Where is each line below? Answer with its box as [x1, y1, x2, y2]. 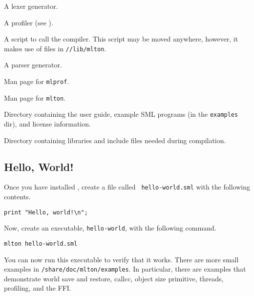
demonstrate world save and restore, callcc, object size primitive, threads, [4, 273, 224, 283]
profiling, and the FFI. [4, 283, 71, 293]
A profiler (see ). [4, 17, 53, 27]
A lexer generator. [4, 1, 58, 11]
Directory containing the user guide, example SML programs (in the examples [4, 109, 238, 119]
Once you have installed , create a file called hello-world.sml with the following [4, 182, 250, 192]
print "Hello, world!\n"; [4, 209, 88, 216]
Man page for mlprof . [4, 76, 69, 86]
